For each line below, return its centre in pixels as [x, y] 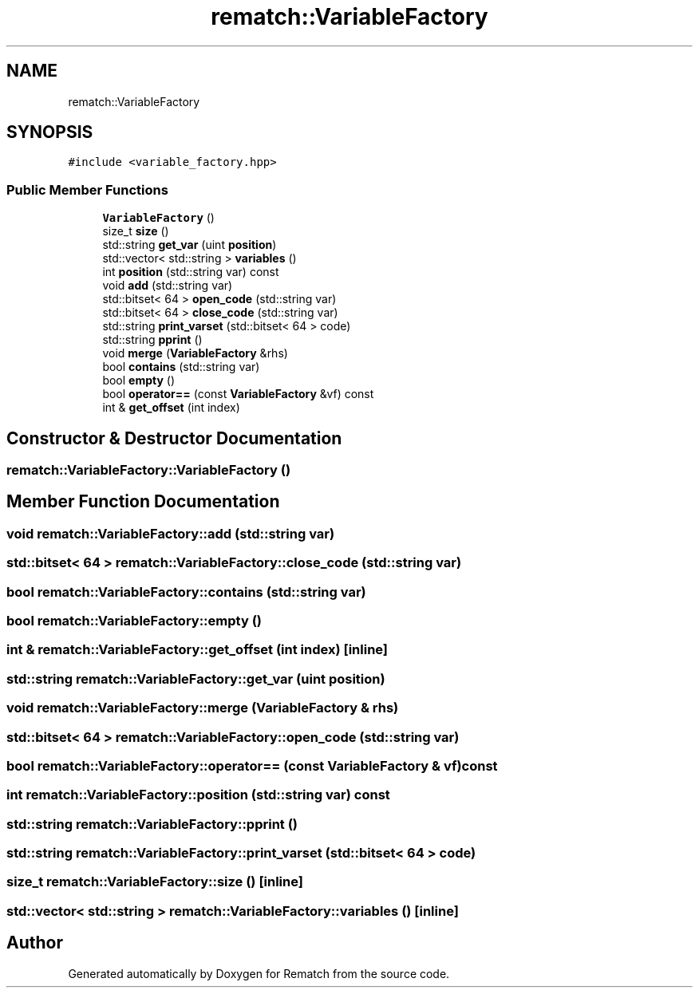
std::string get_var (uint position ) [190, 245]
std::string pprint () [152, 340]
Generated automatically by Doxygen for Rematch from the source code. [259, 973]
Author [35, 943]
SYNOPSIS [50, 132]
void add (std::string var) [168, 286]
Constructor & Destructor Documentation [174, 438]
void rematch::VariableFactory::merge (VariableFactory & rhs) [203, 708]
